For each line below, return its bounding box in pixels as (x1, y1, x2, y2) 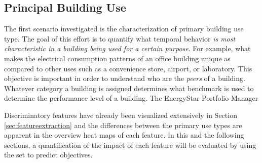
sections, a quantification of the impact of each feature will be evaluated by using (4, 139, 256, 150)
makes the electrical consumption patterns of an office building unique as (4, 53, 231, 63)
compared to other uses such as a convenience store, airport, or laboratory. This (4, 63, 252, 73)
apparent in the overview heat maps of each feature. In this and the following (4, 130, 244, 140)
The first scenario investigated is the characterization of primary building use (4, 23, 244, 34)
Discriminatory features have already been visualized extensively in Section (4, 109, 237, 120)
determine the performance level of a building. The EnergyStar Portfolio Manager (4, 93, 258, 103)
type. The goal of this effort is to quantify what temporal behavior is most (4, 33, 236, 44)
